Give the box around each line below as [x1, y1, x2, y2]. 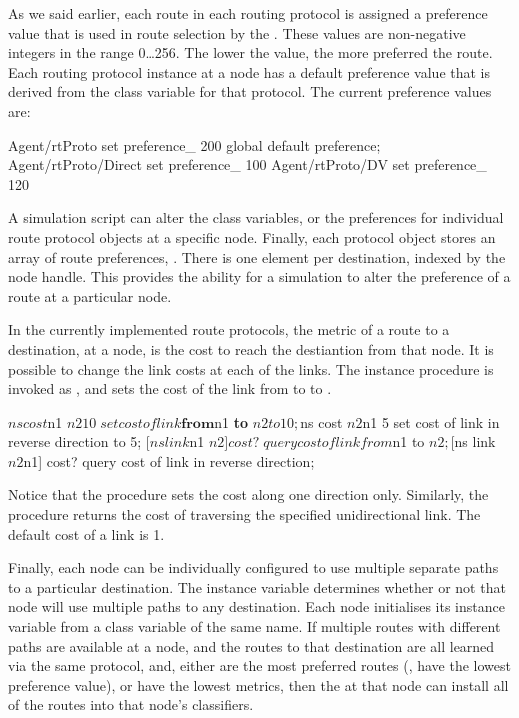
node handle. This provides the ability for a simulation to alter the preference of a [8, 266, 511, 287]
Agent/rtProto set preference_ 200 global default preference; [8, 134, 381, 155]
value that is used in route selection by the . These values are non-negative [8, 22, 466, 43]
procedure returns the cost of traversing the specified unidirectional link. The [8, 504, 481, 525]
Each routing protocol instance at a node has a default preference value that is [8, 61, 491, 82]
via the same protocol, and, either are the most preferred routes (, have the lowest [8, 655, 511, 676]
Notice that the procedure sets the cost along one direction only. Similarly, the [8, 484, 489, 505]
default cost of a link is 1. [8, 523, 165, 544]
